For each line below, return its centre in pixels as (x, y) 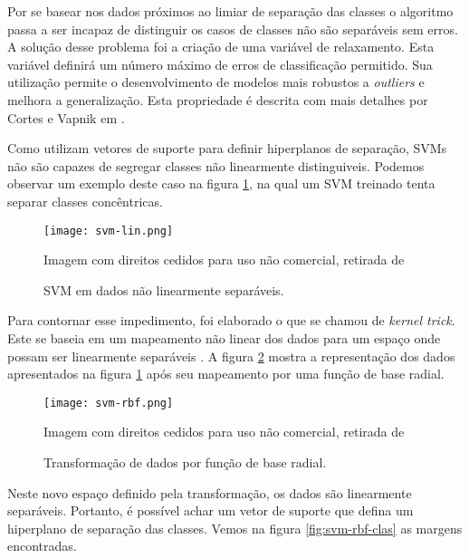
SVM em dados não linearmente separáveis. (164, 289)
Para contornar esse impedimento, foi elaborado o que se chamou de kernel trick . (231, 320)
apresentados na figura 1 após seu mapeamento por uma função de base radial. (226, 374)
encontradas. (42, 546)
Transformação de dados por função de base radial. (185, 462)
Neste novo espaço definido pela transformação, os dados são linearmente (210, 492)
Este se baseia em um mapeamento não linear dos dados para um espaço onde (224, 337)
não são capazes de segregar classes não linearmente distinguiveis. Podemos (216, 165)
